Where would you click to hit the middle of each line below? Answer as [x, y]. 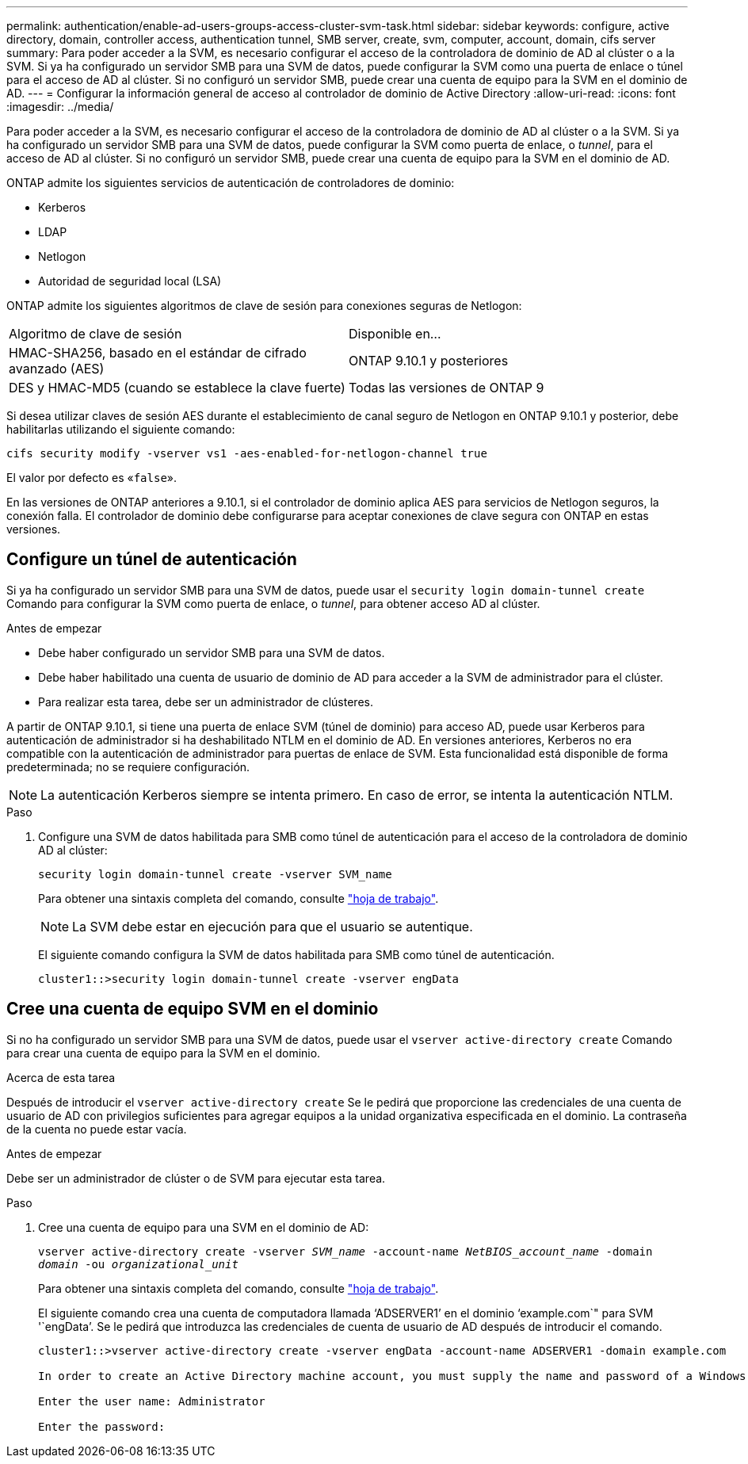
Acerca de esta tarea [61, 1077]
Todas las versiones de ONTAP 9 [447, 388]
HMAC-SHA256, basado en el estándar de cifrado [158, 353]
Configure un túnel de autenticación [152, 560]
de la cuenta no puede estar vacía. [97, 1129]
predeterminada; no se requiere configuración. [128, 766]
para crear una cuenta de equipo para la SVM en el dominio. [164, 1053]
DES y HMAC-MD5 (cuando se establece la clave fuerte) [177, 388]
